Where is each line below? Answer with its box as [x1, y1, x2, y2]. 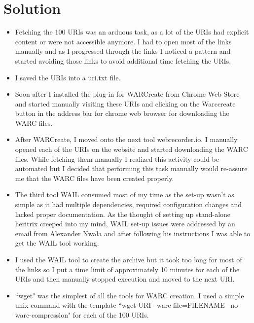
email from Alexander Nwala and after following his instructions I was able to [15, 228, 251, 238]
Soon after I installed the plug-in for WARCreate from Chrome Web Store [15, 89, 240, 99]
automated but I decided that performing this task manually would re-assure [15, 163, 248, 174]
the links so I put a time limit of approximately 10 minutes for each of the [15, 264, 240, 274]
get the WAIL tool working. [15, 238, 99, 248]
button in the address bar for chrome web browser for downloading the [15, 108, 229, 118]
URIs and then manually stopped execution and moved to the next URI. [15, 274, 235, 284]
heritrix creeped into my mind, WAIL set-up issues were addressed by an [15, 218, 235, 229]
